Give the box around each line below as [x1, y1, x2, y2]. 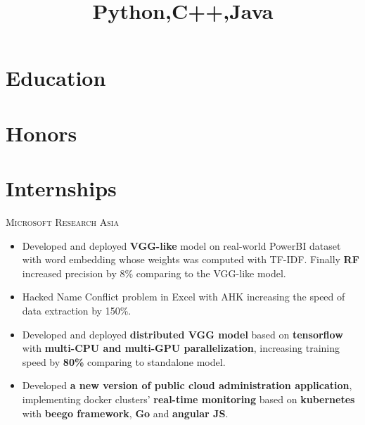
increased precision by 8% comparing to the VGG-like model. [22, 265, 286, 280]
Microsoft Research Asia [6, 215, 119, 229]
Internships [6, 174, 117, 203]
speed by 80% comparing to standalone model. [22, 354, 226, 369]
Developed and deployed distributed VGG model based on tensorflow [22, 326, 343, 341]
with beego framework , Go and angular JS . [22, 405, 229, 420]
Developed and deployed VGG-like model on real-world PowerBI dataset [22, 238, 341, 253]
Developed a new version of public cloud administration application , [22, 378, 352, 393]
